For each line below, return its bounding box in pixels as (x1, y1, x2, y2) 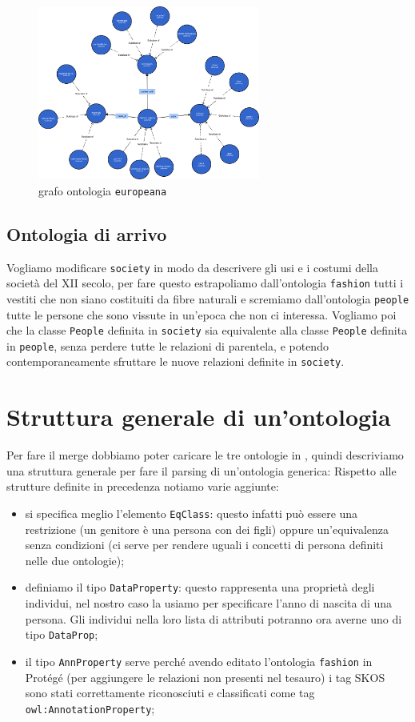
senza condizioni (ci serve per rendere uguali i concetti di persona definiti (25, 536, 384, 553)
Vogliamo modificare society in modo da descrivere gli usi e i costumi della (6, 259, 379, 275)
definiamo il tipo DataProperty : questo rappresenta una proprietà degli (25, 579, 375, 596)
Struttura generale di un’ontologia (6, 400, 391, 433)
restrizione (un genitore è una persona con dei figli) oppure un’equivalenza (25, 520, 389, 537)
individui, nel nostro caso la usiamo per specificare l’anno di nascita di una (25, 595, 393, 612)
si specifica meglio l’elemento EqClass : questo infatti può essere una (25, 505, 358, 521)
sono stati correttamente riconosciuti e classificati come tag (25, 684, 315, 701)
